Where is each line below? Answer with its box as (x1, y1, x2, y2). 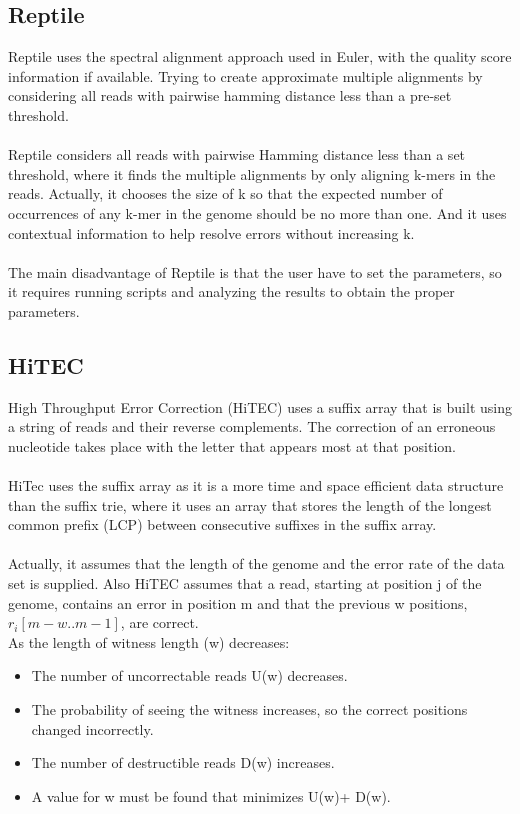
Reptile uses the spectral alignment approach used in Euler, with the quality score (8, 46, 512, 67)
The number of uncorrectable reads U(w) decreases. (31, 665, 348, 686)
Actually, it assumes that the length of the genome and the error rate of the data (8, 553, 505, 574)
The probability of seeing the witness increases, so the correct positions (31, 699, 468, 720)
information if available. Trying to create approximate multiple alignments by (8, 65, 483, 86)
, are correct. (120, 612, 199, 633)
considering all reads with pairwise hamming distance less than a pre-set (8, 85, 452, 106)
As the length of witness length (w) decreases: (8, 631, 290, 652)
